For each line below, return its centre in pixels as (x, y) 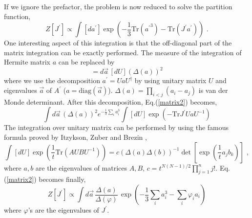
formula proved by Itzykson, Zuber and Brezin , (75, 137)
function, (17, 16)
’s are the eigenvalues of (63, 210)
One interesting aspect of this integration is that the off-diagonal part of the (118, 43)
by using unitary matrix (170, 80)
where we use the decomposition (52, 80)
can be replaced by (86, 62)
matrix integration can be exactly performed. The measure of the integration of (123, 52)
